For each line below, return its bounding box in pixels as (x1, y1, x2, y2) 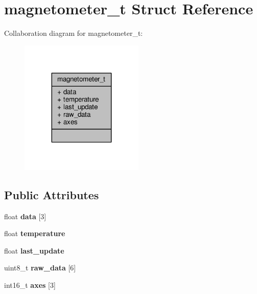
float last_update (4, 245, 64, 256)
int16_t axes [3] (4, 280, 56, 290)
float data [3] (4, 211, 46, 221)
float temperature (4, 228, 65, 239)
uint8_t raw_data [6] (4, 262, 76, 273)
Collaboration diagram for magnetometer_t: (4, 28, 143, 38)
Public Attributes (4, 186, 99, 202)
